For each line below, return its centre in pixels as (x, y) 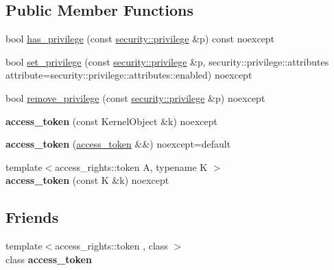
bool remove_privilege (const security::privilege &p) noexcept (135, 97)
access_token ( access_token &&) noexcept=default (118, 144)
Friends (32, 217)
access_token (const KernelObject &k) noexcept (112, 121)
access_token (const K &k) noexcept (87, 180)
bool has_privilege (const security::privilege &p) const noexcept (140, 39)
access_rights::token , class (111, 246)
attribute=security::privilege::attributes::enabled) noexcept (129, 75)
